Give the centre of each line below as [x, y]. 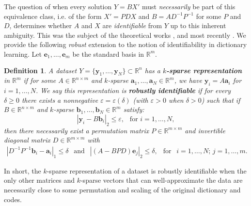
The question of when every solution [58, 6]
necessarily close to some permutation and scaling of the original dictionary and [122, 189]
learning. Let [23, 54]
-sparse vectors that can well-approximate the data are [161, 180]
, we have [188, 80]
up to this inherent [198, 25]
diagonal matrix [27, 140]
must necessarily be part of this [188, 6]
